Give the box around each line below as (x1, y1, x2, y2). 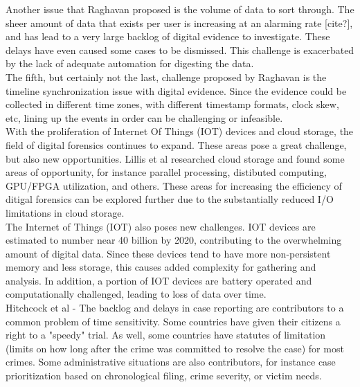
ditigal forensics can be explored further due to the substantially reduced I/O (6, 192, 334, 206)
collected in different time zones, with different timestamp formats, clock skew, (6, 97, 339, 111)
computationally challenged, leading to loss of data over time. (6, 287, 267, 301)
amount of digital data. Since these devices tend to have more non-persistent (6, 246, 331, 260)
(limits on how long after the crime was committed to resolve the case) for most (6, 341, 344, 355)
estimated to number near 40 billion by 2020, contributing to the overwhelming (6, 233, 342, 247)
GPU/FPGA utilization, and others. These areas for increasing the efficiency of (6, 178, 342, 192)
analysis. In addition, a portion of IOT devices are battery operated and (6, 273, 312, 287)
